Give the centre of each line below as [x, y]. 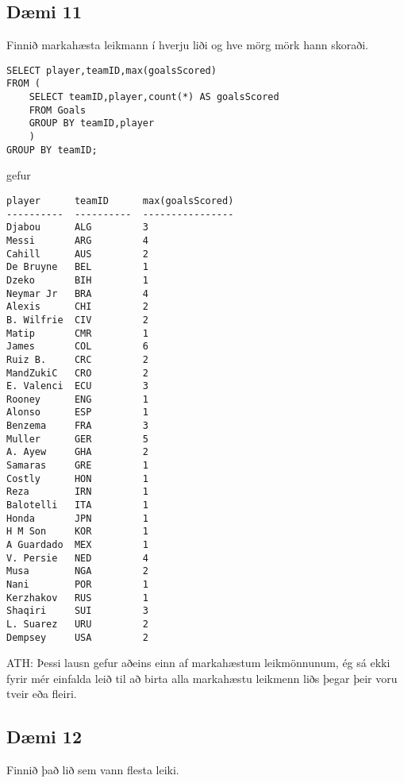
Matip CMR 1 [77, 333]
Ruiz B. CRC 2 [77, 359]
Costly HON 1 [77, 478]
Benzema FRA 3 [77, 426]
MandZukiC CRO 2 [77, 373]
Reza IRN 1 [77, 492]
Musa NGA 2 [77, 571]
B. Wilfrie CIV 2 [77, 320]
